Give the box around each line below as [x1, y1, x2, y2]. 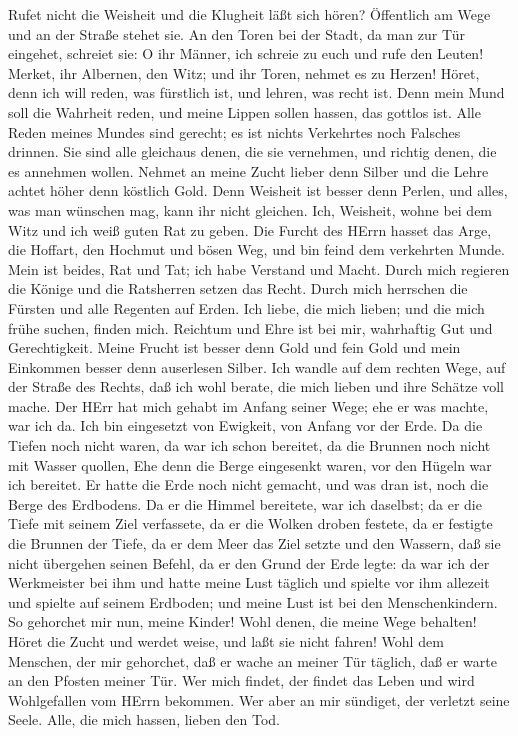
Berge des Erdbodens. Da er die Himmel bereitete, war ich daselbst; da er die [8, 493, 482, 514]
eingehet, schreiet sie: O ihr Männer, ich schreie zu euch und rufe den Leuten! [8, 43, 484, 64]
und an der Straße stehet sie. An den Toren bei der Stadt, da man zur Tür [8, 23, 466, 44]
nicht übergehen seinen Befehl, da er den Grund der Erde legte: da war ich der [8, 552, 490, 573]
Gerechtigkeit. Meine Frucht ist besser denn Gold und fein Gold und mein [8, 337, 461, 358]
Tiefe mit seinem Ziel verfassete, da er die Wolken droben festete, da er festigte [8, 513, 493, 534]
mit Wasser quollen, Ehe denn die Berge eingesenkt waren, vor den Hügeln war [8, 454, 492, 475]
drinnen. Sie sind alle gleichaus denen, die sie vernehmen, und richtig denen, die [8, 141, 497, 162]
